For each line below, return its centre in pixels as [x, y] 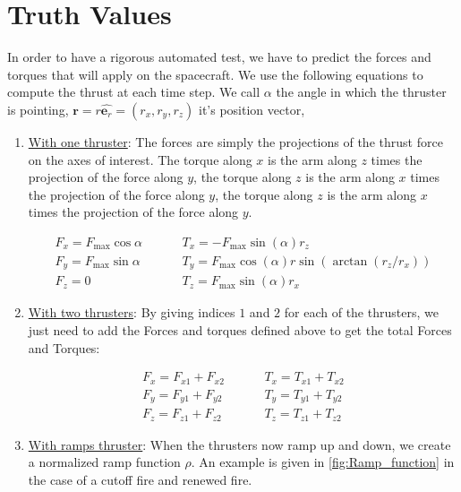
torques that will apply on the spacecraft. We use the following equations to [215, 74]
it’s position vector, [252, 109]
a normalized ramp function [104, 462]
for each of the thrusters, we [361, 312]
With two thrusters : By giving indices [132, 312]
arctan [350, 261]
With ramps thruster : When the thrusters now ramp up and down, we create [239, 444]
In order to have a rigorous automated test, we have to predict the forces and [219, 57]
